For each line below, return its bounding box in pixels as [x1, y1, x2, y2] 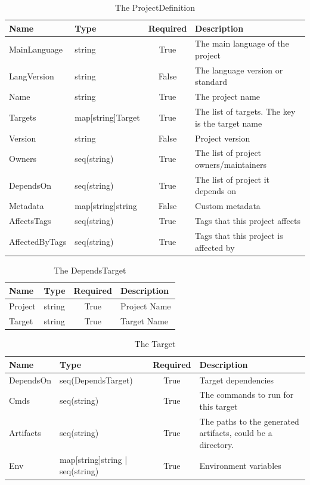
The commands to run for [199, 388, 294, 401]
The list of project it [195, 173, 270, 185]
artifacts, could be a [199, 426, 272, 439]
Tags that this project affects [195, 214, 300, 227]
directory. [199, 438, 234, 450]
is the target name [195, 116, 262, 129]
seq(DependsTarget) [60, 373, 133, 386]
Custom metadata [195, 199, 261, 212]
